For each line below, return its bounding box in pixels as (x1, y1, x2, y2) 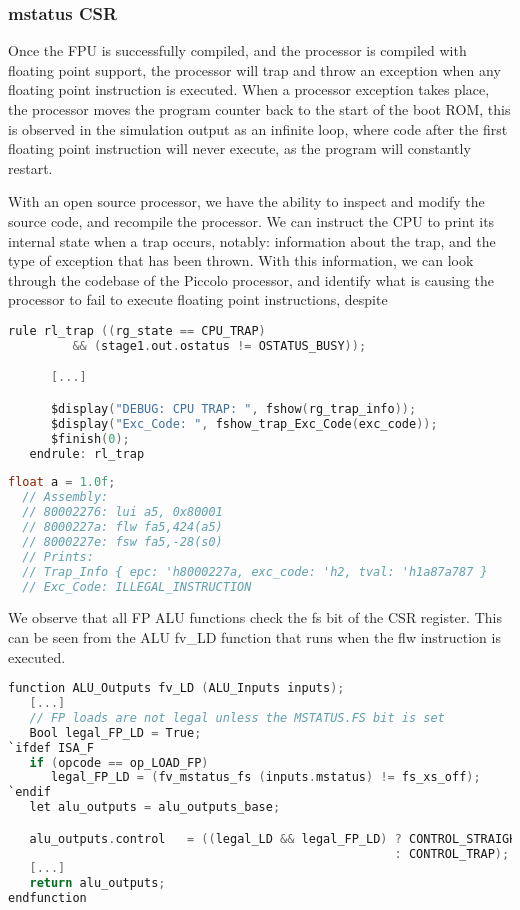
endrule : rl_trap (29, 446, 145, 461)
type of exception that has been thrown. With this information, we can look (8, 250, 474, 271)
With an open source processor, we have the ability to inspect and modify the (8, 191, 485, 212)
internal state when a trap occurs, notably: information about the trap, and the (8, 230, 496, 251)
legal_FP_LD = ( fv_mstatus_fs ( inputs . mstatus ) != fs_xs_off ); (50, 770, 481, 785)
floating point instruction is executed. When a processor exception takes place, (8, 79, 490, 100)
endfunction (8, 891, 87, 906)
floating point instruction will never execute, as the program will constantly (8, 138, 471, 159)
